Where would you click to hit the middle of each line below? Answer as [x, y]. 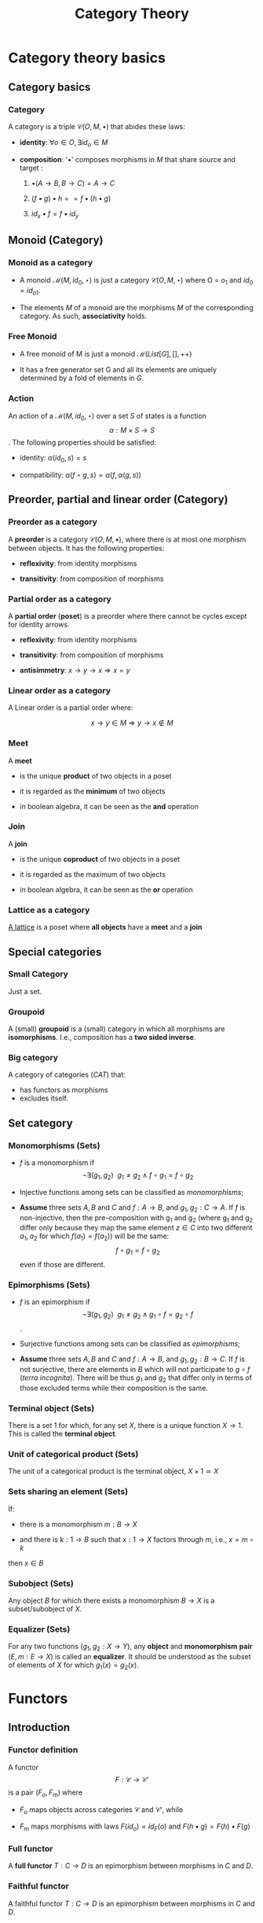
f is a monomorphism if [57, 1163]
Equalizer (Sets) [39, 1629]
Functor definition [43, 1750]
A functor [24, 1767]
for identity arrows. [39, 624]
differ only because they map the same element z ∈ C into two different [136, 1228]
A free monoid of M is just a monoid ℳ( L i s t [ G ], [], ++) [106, 354]
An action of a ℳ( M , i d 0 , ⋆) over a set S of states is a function [107, 417]
